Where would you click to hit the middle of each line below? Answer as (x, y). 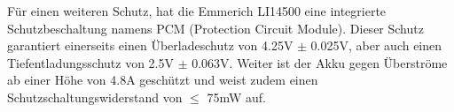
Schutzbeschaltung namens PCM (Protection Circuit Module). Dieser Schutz (215, 28)
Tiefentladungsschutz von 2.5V (90, 62)
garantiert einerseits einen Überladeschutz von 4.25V (150, 45)
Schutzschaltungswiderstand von (95, 97)
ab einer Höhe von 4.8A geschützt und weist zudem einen (163, 80)
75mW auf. (236, 97)
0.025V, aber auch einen (376, 45)
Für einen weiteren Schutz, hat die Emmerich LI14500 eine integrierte (197, 11)
